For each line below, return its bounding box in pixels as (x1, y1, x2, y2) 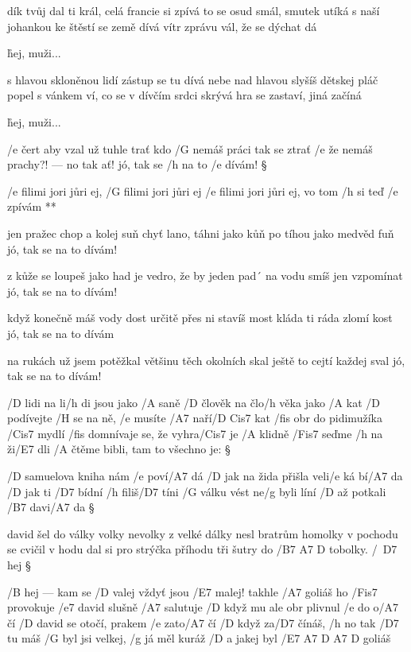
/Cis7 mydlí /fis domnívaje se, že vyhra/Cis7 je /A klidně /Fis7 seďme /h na (7, 425, 383, 441)
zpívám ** (7, 198, 56, 215)
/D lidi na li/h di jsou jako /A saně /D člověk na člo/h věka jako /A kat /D (7, 394, 380, 410)
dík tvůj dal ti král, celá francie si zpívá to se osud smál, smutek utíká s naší (7, 2, 380, 18)
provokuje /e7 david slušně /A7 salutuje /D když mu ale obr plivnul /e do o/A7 (7, 599, 399, 615)
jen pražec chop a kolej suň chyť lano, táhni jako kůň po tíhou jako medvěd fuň (7, 224, 394, 241)
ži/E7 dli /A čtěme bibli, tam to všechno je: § (7, 440, 231, 457)
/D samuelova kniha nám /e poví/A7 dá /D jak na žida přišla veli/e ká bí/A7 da (7, 468, 403, 484)
